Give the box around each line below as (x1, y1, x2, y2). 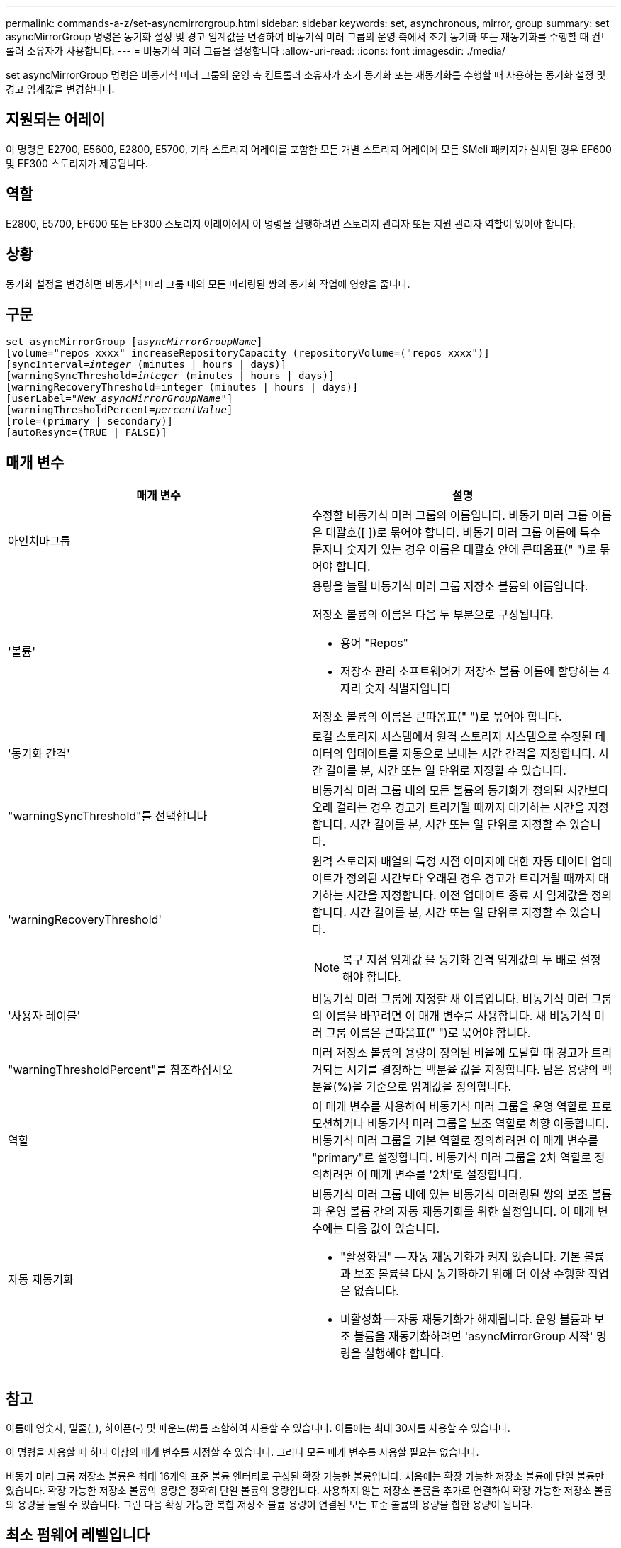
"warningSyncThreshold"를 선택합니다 (8, 809, 208, 824)
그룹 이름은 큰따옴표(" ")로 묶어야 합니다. (325, 1026, 531, 1041)
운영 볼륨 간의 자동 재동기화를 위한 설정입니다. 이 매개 (325, 1204, 595, 1219)
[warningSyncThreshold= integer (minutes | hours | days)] (6, 370, 335, 382)
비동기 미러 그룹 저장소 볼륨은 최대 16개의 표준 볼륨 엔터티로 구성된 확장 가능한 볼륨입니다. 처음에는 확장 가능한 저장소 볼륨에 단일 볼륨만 (6, 1470, 605, 1483)
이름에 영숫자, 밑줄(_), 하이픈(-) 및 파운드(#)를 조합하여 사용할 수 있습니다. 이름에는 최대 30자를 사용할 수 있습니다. (6, 1422, 510, 1435)
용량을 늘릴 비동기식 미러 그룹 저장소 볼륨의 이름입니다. (312, 579, 588, 594)
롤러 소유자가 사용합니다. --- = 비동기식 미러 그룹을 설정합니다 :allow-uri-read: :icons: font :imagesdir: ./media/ (6, 45, 505, 57)
